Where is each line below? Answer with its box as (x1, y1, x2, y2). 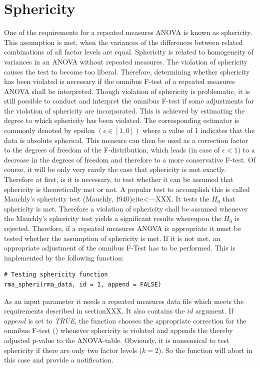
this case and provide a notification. (4, 354, 113, 365)
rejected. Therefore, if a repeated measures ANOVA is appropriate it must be (4, 223, 241, 233)
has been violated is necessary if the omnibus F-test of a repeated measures (4, 76, 235, 86)
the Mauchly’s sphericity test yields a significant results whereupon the (4, 213, 221, 223)
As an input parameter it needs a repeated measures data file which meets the (4, 295, 244, 306)
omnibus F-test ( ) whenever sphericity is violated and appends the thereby (4, 325, 233, 335)
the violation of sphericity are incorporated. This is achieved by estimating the (4, 105, 245, 115)
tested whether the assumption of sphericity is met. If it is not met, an (4, 232, 220, 243)
